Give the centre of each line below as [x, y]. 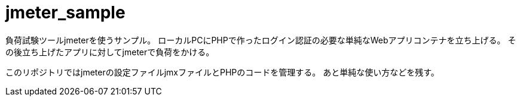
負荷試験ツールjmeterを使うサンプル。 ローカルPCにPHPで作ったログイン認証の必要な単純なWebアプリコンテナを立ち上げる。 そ [261, 40]
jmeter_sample [65, 12]
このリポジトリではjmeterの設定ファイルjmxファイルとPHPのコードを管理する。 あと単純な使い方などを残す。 [222, 72]
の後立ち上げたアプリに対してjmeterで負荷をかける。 [110, 52]
